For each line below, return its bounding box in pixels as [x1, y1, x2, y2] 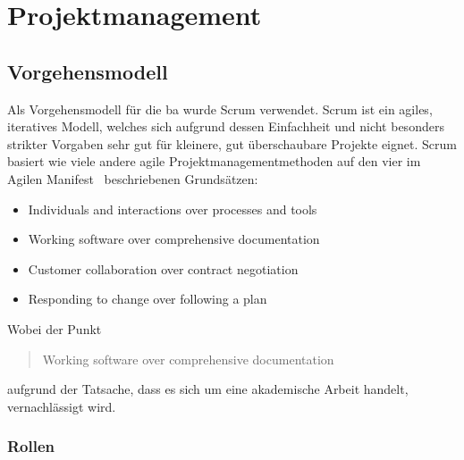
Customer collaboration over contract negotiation [28, 259, 299, 278]
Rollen [7, 435, 55, 457]
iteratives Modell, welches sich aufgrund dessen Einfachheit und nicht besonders [7, 117, 444, 136]
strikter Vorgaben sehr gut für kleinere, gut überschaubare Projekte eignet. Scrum [7, 134, 457, 153]
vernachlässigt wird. [7, 397, 116, 415]
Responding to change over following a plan [28, 289, 267, 308]
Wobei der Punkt [7, 319, 102, 338]
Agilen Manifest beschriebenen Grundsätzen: [7, 169, 258, 188]
